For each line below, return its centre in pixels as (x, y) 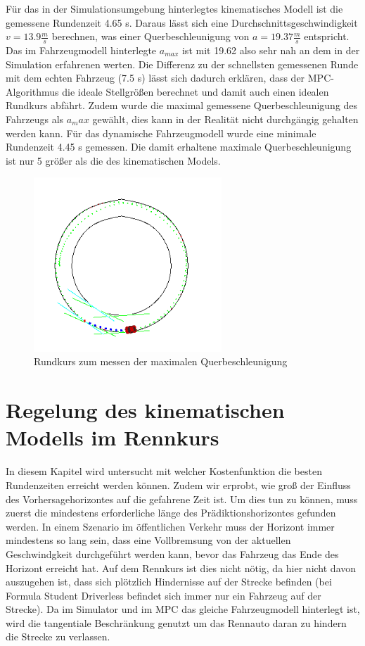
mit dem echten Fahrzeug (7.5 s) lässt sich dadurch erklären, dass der (155, 78)
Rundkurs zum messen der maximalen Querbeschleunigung (161, 361)
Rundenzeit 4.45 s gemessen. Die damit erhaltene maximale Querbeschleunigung (179, 147)
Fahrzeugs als (35, 119)
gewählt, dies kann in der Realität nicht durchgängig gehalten (225, 119)
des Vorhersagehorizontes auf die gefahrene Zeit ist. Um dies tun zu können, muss (182, 499)
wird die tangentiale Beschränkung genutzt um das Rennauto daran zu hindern (176, 622)
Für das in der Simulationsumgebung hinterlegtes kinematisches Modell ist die (174, 8)
